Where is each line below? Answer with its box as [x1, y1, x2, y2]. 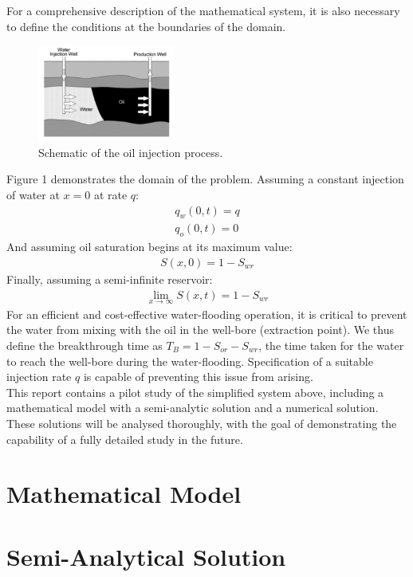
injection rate [6, 368, 72, 385]
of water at [6, 186, 60, 203]
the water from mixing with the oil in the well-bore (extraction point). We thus [6, 321, 394, 338]
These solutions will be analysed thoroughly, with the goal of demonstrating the [6, 414, 397, 431]
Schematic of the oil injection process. [38, 143, 223, 160]
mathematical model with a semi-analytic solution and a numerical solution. [6, 399, 379, 416]
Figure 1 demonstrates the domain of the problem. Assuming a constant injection [6, 171, 404, 187]
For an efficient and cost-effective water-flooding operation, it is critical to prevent [6, 305, 407, 322]
